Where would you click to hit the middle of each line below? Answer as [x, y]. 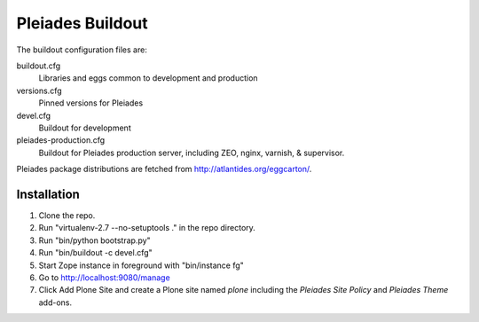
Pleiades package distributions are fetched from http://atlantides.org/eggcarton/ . [164, 169]
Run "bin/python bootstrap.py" [94, 240]
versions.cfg [39, 90]
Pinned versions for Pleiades [91, 103]
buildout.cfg [39, 66]
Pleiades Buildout [82, 23]
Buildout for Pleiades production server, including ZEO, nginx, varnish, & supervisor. [192, 153]
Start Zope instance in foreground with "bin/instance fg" [141, 265]
